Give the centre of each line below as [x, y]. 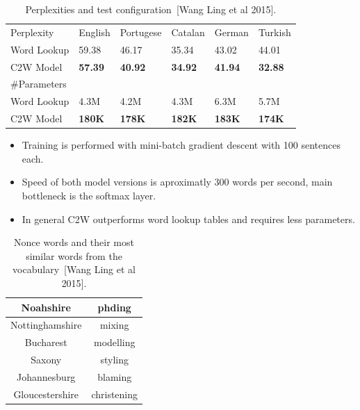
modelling [114, 342]
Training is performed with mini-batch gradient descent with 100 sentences [181, 145]
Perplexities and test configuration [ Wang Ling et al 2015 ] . [151, 9]
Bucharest [46, 342]
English [95, 32]
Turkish [275, 32]
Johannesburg [46, 376]
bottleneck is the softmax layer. [89, 195]
